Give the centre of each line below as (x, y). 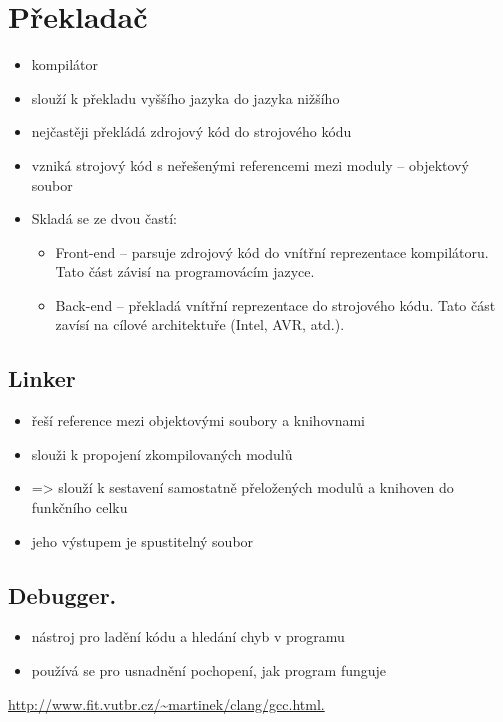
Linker (42, 378)
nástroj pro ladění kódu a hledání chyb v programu (188, 636)
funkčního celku (79, 507)
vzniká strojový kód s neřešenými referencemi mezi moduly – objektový (250, 164)
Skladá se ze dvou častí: (104, 218)
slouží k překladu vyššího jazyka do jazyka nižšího (185, 97)
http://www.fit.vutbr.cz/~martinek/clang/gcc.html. (166, 703)
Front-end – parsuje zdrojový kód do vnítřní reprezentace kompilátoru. (272, 251)
